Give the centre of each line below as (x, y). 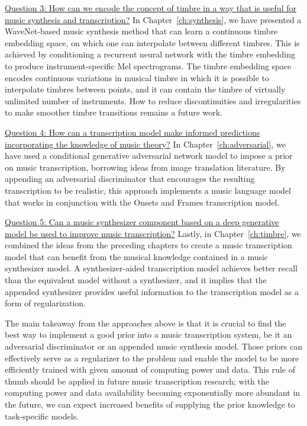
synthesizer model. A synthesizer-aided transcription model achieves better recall (151, 268)
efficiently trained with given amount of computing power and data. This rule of (150, 369)
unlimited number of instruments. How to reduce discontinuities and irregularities (153, 100)
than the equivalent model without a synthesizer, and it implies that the (136, 280)
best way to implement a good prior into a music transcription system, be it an (148, 334)
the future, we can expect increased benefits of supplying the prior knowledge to (150, 404)
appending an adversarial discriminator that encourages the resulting (130, 179)
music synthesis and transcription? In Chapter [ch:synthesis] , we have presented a (153, 19)
